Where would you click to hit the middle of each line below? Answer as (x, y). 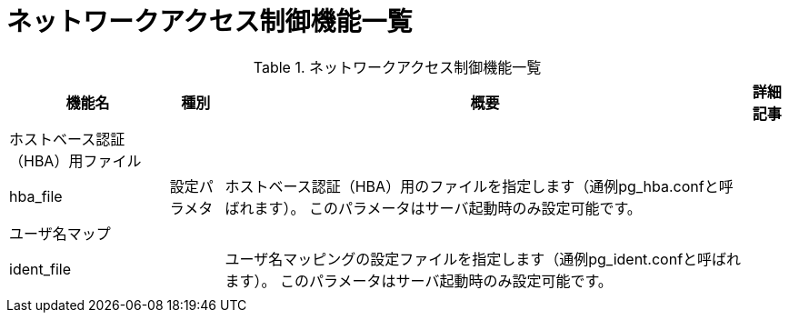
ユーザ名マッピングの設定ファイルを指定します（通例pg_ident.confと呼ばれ (483, 259)
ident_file (40, 269)
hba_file (36, 196)
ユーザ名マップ (60, 233)
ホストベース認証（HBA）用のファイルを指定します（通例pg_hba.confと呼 (479, 186)
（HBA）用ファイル (75, 160)
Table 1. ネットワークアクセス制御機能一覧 (397, 67)
